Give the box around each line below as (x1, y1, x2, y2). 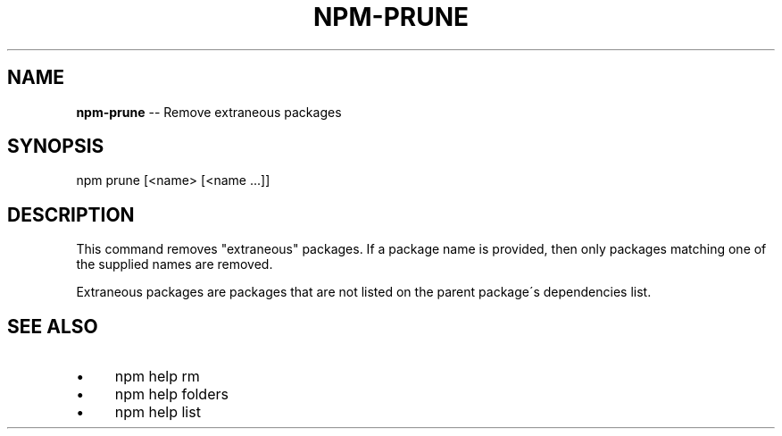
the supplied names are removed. (76, 256, 273, 272)
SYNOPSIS (7, 135, 104, 158)
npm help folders (114, 385, 229, 404)
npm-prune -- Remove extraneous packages (76, 104, 342, 120)
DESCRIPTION (7, 203, 135, 226)
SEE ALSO (7, 314, 98, 338)
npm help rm (114, 367, 200, 386)
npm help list (114, 403, 201, 422)
